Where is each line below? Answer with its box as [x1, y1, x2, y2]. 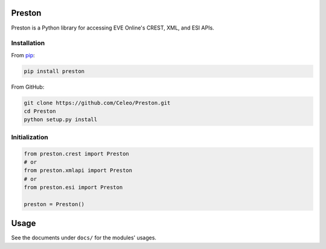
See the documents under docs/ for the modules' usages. [11, 234, 157, 241]
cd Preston [24, 108, 56, 115]
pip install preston [24, 68, 85, 75]
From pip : [11, 51, 36, 58]
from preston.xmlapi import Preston [24, 167, 133, 174]
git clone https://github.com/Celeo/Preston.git [24, 99, 171, 106]
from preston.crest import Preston [24, 150, 129, 157]
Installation [11, 39, 45, 48]
